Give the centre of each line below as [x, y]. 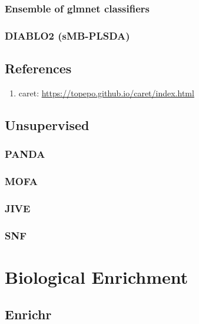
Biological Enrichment [97, 276]
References [38, 68]
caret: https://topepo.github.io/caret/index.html [106, 93]
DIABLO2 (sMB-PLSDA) [67, 35]
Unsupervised [47, 124]
